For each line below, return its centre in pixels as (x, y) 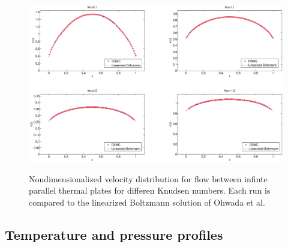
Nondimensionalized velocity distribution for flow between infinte (148, 178)
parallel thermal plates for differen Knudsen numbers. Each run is (150, 190)
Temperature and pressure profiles (114, 234)
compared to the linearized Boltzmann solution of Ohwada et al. (147, 202)
